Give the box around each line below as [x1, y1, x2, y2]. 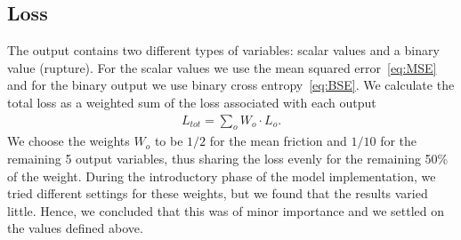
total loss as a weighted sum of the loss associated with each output [7, 92, 376, 111]
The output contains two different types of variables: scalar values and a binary [7, 41, 440, 60]
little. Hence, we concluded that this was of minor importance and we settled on [7, 201, 445, 220]
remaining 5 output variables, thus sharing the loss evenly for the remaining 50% [7, 149, 449, 167]
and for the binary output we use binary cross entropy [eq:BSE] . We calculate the [7, 76, 455, 94]
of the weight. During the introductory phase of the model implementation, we [7, 166, 436, 185]
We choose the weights [7, 132, 130, 150]
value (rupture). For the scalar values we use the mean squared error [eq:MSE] [7, 58, 437, 76]
